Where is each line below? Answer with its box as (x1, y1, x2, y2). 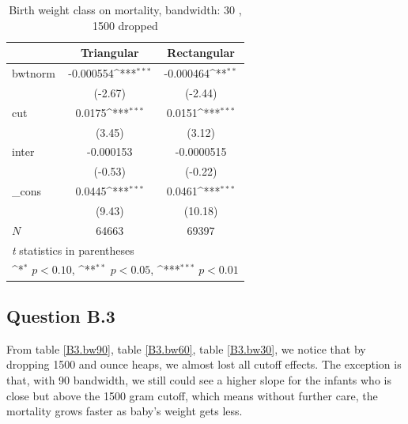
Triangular (81, 44, 139, 61)
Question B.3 (6, 303, 115, 327)
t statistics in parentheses (12, 241, 134, 258)
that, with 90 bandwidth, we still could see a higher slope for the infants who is (6, 371, 391, 388)
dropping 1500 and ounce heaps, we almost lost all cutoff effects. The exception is (6, 356, 402, 373)
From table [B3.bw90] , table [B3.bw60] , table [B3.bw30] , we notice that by (6, 340, 366, 357)
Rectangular (167, 44, 235, 61)
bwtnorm (12, 65, 55, 81)
